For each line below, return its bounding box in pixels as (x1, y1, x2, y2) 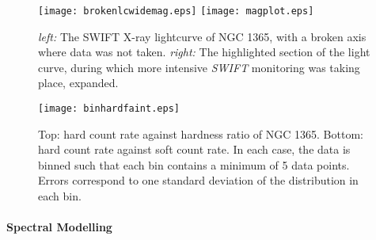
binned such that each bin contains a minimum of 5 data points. (38, 156, 350, 173)
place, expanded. (38, 74, 119, 91)
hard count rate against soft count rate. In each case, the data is (38, 141, 351, 158)
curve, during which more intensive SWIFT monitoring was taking (38, 59, 360, 75)
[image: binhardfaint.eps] (38, 103, 180, 115)
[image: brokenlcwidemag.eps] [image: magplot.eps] (38, 6, 314, 17)
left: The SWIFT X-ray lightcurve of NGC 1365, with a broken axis (38, 28, 367, 44)
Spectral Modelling (6, 219, 112, 235)
